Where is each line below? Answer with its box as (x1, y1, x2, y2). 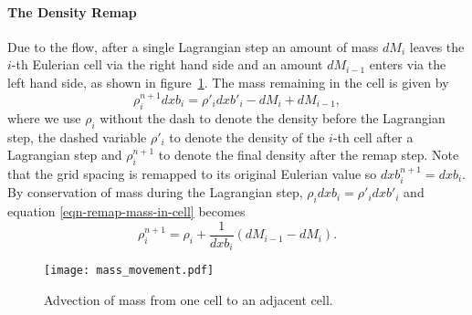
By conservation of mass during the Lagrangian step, (7, 183, 303, 202)
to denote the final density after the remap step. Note (158, 145, 459, 164)
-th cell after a (332, 127, 414, 146)
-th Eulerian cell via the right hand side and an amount (11, 55, 323, 74)
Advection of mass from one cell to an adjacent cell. (44, 289, 333, 309)
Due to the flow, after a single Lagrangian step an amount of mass (7, 37, 379, 56)
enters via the (369, 55, 446, 74)
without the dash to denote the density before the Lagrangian (100, 108, 446, 127)
